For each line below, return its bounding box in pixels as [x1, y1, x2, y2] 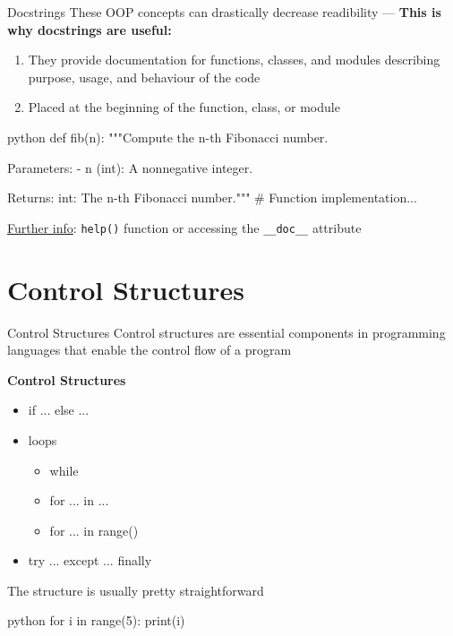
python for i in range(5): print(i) [7, 611, 185, 630]
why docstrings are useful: [7, 20, 172, 39]
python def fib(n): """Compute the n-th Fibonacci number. [7, 127, 329, 146]
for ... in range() [49, 520, 139, 539]
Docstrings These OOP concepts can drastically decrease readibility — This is [7, 3, 441, 21]
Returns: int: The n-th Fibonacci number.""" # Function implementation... [7, 188, 417, 207]
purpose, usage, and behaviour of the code [28, 67, 261, 86]
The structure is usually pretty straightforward [7, 580, 264, 599]
